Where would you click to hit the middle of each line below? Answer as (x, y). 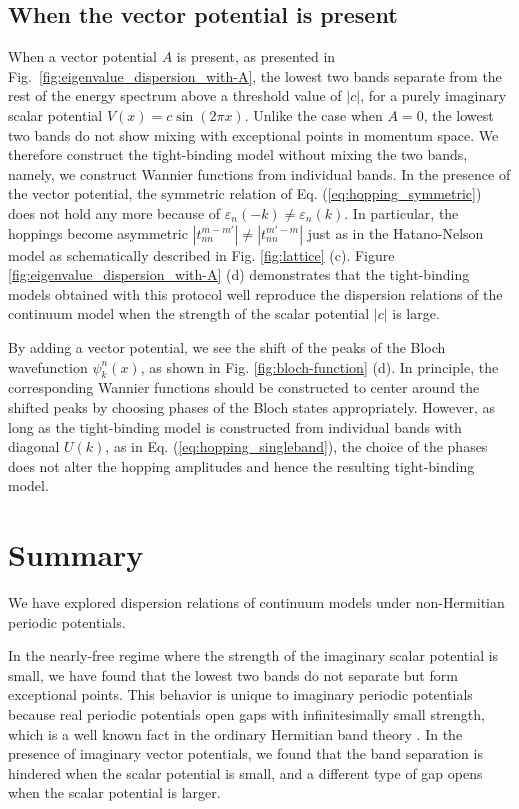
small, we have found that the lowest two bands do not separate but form (233, 674)
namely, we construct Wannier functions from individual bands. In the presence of (259, 173)
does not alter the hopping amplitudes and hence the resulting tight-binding (241, 465)
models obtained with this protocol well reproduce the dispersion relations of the (255, 293)
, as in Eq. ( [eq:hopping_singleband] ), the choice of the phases (296, 446)
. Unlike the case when (313, 114)
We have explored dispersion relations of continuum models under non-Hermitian (256, 602)
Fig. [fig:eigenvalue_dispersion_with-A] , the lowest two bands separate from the (255, 75)
